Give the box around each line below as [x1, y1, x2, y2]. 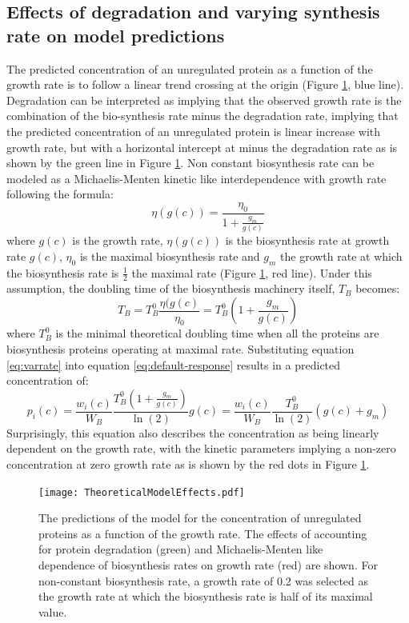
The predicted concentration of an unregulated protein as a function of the [6, 60, 373, 77]
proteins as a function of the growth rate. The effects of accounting [38, 525, 367, 541]
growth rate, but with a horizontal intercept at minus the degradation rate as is [6, 138, 398, 155]
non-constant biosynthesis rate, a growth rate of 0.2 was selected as [38, 572, 369, 589]
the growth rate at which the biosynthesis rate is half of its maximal [38, 588, 373, 605]
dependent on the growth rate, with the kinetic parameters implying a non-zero [6, 440, 396, 457]
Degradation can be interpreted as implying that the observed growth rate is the [6, 91, 402, 108]
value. [38, 603, 67, 620]
